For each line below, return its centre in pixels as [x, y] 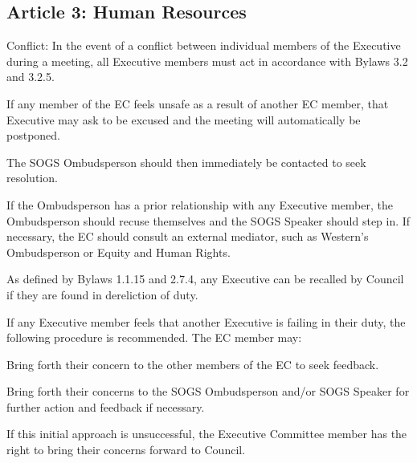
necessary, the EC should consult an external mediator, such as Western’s [188, 236]
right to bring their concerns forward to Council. [126, 450]
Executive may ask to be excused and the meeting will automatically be [184, 119]
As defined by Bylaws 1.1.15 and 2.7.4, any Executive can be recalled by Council [205, 279]
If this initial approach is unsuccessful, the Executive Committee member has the [207, 434]
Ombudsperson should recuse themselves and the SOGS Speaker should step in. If [208, 220]
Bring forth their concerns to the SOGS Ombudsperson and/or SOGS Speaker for [208, 391]
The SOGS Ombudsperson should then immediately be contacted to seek [186, 162]
